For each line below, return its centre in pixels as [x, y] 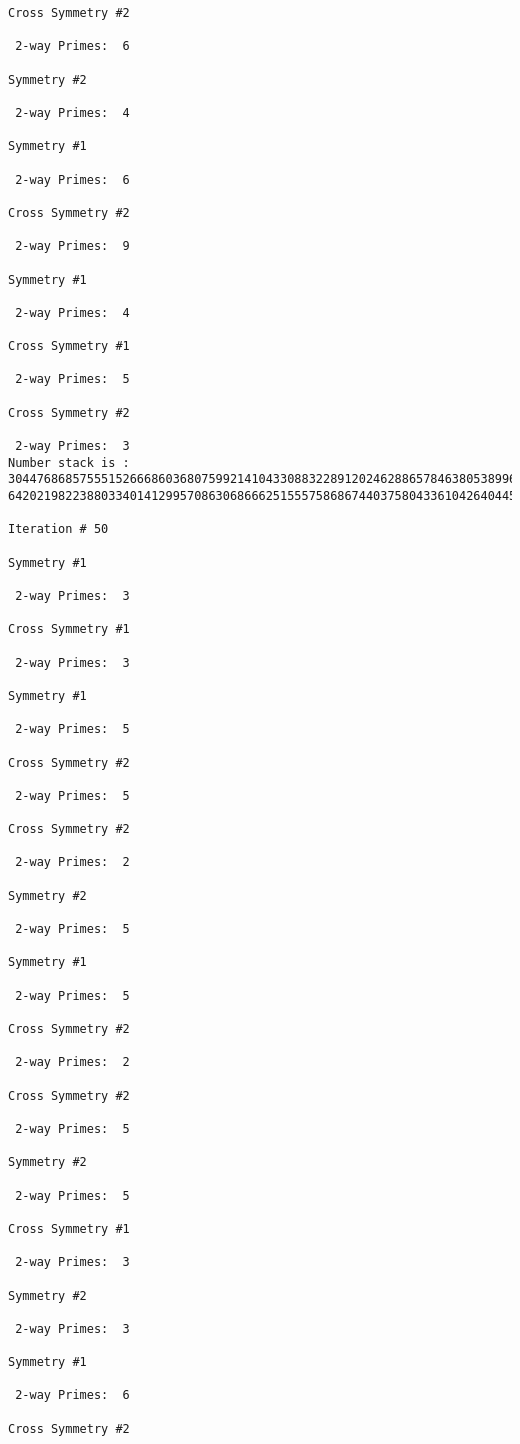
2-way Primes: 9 [72, 246]
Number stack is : [69, 462]
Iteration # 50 [58, 529]
